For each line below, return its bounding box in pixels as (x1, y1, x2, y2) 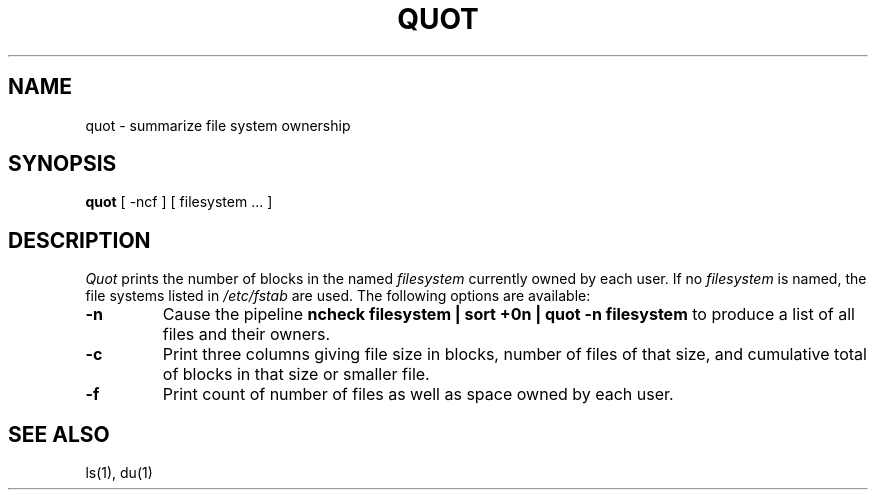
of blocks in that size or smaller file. (162, 364, 430, 385)
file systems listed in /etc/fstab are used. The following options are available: (85, 287, 591, 305)
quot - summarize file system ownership (85, 116, 351, 134)
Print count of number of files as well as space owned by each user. (162, 384, 674, 405)
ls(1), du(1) (85, 464, 153, 482)
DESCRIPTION (8, 227, 151, 253)
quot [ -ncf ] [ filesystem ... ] (85, 193, 273, 211)
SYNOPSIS (8, 151, 117, 177)
